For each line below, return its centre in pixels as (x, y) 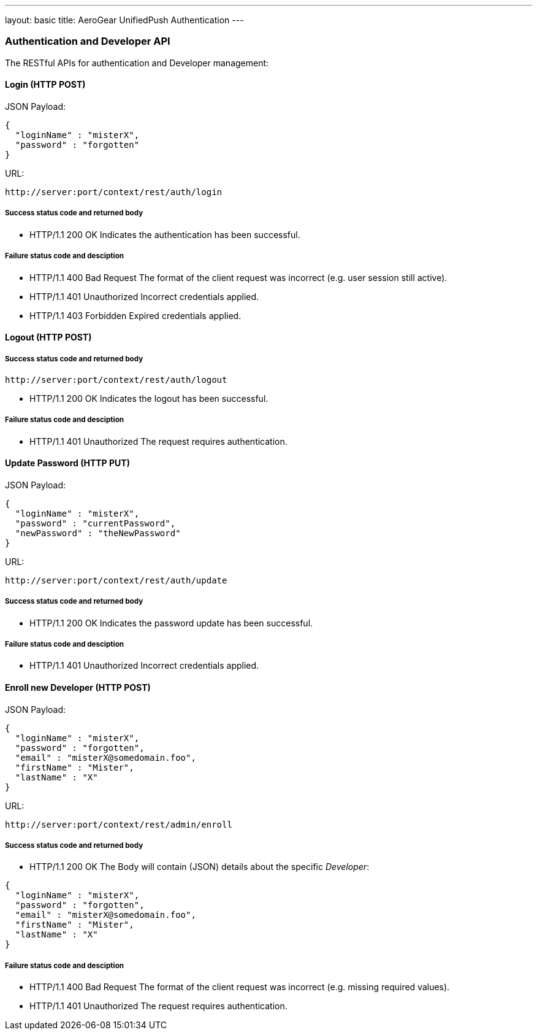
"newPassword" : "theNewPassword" (98, 533)
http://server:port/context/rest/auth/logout (116, 379)
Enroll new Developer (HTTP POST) (78, 688)
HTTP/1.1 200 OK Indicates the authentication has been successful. (165, 234)
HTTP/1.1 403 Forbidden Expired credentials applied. (135, 315)
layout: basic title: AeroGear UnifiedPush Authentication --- (124, 20)
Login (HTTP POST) (45, 85)
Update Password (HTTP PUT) (67, 463)
